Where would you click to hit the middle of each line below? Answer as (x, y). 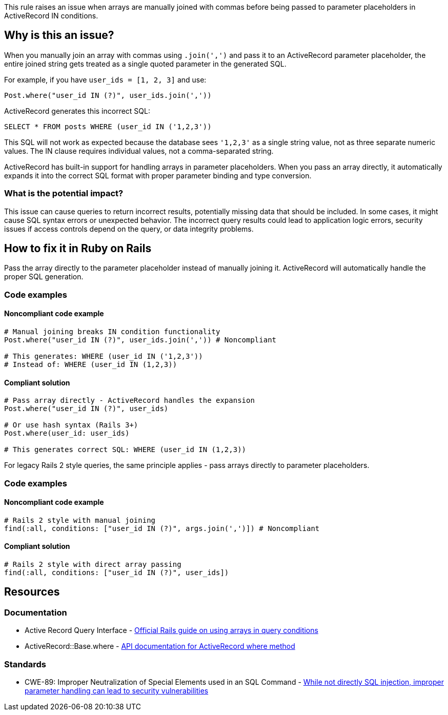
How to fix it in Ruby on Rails (78, 249)
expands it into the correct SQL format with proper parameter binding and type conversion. (158, 175)
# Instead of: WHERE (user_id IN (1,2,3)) (91, 365)
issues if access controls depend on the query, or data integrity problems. (129, 229)
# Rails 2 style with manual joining (80, 520)
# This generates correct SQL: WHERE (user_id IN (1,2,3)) (125, 450)
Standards (25, 664)
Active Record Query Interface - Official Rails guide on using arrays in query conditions (171, 630)
